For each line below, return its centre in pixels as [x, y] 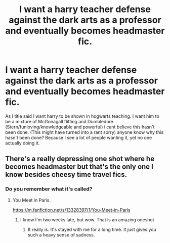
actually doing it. [23, 143]
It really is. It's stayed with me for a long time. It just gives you [92, 229]
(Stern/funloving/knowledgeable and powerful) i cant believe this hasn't [80, 127]
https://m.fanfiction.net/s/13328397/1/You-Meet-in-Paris [71, 210]
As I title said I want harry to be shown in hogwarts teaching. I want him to [82, 116]
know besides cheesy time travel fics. [66, 175]
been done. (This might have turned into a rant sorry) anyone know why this [84, 132]
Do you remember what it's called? [49, 189]
